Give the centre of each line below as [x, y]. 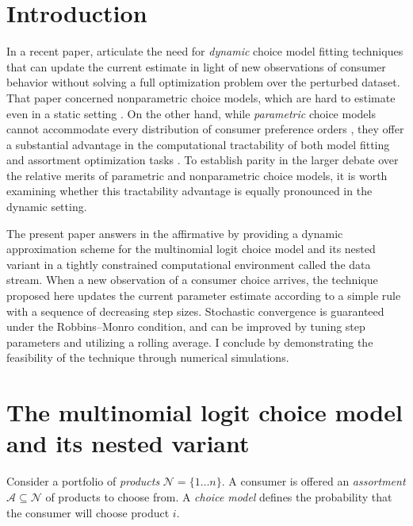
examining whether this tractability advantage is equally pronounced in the [189, 191]
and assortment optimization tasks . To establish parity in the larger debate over [203, 160]
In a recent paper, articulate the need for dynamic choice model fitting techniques [205, 51]
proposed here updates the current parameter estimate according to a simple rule [204, 296]
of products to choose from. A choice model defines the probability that [219, 496]
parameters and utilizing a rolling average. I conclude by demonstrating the [190, 342]
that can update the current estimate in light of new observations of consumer [196, 66]
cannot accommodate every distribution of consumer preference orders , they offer [205, 129]
